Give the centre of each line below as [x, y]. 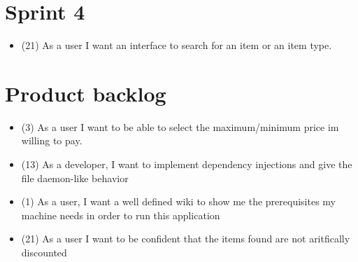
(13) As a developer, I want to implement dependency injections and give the [187, 164]
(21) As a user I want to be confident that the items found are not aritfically [186, 239]
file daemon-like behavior [75, 178]
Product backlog [86, 93]
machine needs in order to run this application [121, 215]
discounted [44, 252]
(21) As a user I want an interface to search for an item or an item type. [177, 45]
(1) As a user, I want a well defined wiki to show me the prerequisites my [178, 201]
